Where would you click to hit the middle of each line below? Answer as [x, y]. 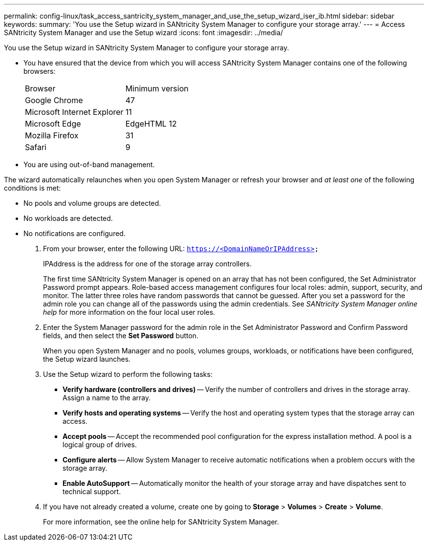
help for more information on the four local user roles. [129, 312]
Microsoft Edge [53, 124]
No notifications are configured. [75, 233]
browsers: [40, 71]
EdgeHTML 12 [151, 124]
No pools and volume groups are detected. [92, 203]
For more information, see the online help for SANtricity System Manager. [161, 522]
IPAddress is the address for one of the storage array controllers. [148, 264]
